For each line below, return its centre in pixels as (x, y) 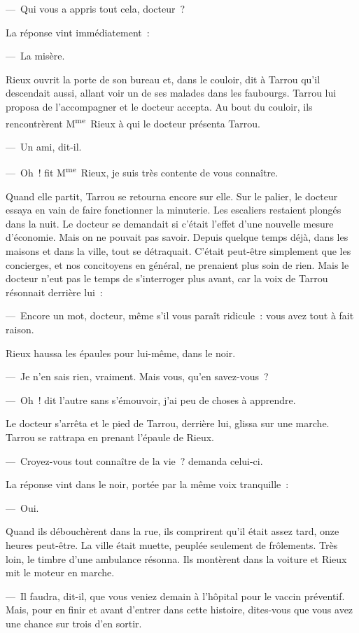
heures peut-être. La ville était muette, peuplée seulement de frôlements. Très (172, 544)
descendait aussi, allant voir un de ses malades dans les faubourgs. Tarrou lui (171, 93)
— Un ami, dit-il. (44, 146)
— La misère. (35, 56)
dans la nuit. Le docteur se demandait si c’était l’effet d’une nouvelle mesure (170, 223)
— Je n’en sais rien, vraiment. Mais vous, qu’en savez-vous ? (137, 376)
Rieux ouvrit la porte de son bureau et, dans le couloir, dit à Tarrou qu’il (163, 79)
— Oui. (22, 507)
